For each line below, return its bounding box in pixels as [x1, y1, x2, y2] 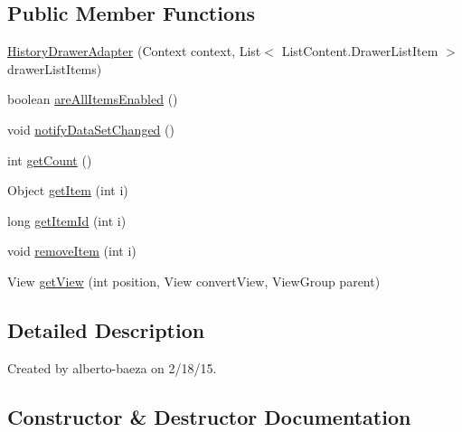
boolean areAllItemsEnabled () [7, 89, 178, 108]
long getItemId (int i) [7, 211, 127, 230]
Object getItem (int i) [7, 181, 128, 200]
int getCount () [7, 150, 92, 169]
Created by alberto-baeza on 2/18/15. [7, 358, 217, 377]
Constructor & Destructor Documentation [7, 402, 411, 430]
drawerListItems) [7, 59, 102, 78]
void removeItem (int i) [7, 241, 137, 260]
